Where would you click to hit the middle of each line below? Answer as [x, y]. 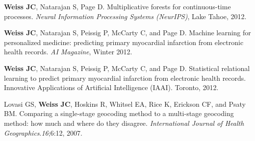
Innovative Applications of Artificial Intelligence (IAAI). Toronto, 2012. [111, 87]
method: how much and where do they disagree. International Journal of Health [124, 123]
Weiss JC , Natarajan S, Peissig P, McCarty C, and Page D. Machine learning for [127, 33]
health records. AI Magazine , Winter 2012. [68, 52]
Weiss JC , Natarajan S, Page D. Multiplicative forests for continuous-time [117, 6]
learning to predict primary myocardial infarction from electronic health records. [125, 78]
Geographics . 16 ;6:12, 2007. [43, 132]
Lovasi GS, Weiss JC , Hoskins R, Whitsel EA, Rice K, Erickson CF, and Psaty [125, 104]
